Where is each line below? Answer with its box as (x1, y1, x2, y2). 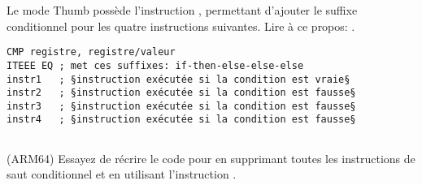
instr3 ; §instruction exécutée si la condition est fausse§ (7, 100, 356, 112)
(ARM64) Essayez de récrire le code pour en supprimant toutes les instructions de (7, 149, 415, 166)
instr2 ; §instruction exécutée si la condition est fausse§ (7, 87, 356, 99)
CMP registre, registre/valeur (7, 46, 176, 58)
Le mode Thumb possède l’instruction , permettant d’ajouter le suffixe (7, 2, 358, 18)
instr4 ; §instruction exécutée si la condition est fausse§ (7, 114, 356, 126)
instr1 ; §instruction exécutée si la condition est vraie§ (7, 73, 350, 85)
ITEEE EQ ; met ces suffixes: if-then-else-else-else (7, 59, 304, 71)
